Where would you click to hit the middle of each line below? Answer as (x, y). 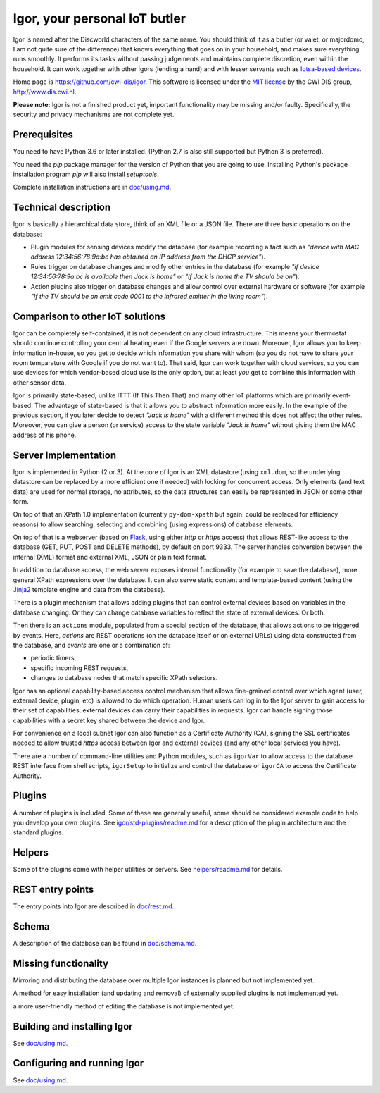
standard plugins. (38, 832)
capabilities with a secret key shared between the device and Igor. (109, 720)
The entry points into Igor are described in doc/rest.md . (94, 906)
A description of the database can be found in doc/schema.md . (105, 944)
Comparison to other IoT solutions (89, 316)
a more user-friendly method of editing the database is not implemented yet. (124, 1006)
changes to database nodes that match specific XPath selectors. (124, 678)
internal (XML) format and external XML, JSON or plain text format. (110, 557)
